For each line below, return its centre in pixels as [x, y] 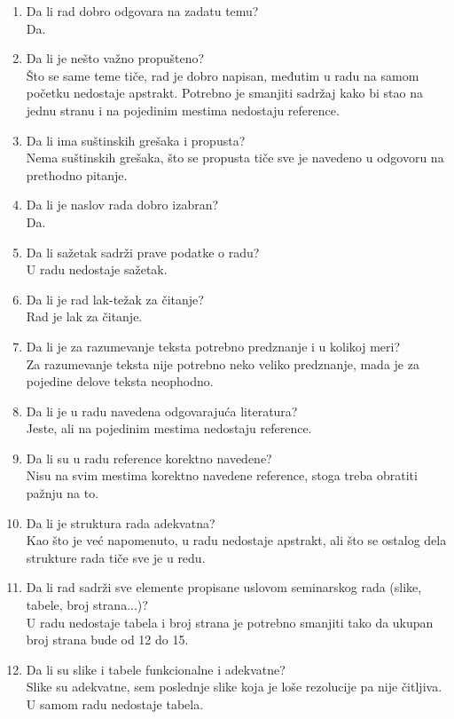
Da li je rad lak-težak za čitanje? [115, 299]
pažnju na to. [63, 493]
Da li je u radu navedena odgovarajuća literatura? [162, 411]
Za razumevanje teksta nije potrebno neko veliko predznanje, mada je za [223, 363]
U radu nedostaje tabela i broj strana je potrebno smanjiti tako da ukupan [230, 622]
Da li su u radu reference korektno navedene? [149, 458]
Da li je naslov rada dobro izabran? [122, 205]
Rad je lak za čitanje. [84, 316]
